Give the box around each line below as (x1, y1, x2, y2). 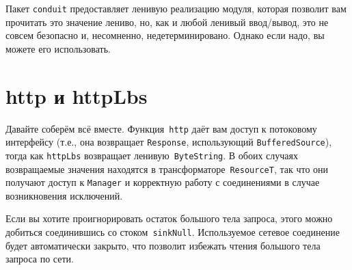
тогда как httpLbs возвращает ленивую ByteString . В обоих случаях (5, 148, 298, 162)
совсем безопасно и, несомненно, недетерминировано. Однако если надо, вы (5, 28, 325, 42)
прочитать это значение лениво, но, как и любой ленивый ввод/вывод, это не (5, 14, 329, 29)
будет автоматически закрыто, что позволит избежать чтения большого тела (5, 238, 321, 252)
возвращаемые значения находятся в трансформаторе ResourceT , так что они (5, 161, 329, 176)
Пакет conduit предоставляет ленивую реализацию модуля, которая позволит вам (5, 1, 347, 15)
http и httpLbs (5, 81, 148, 109)
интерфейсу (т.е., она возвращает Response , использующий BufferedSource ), (5, 135, 332, 149)
